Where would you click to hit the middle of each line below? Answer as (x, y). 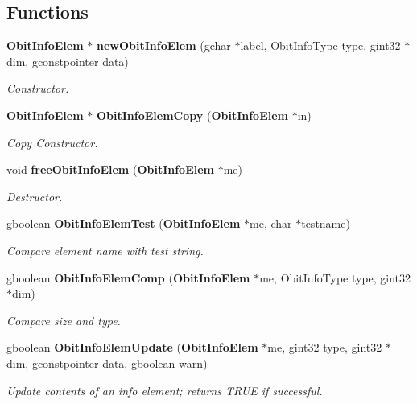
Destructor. (35, 196)
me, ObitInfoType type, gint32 (335, 277)
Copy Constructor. (52, 142)
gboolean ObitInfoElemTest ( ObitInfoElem (124, 223)
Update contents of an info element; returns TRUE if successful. (165, 390)
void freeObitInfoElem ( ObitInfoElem (111, 169)
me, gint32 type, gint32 (325, 347)
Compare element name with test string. (105, 250)
